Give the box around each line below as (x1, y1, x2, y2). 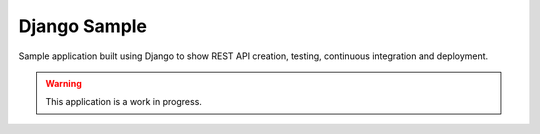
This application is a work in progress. (45, 96, 202, 108)
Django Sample (18, 15, 148, 37)
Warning (45, 77, 82, 89)
